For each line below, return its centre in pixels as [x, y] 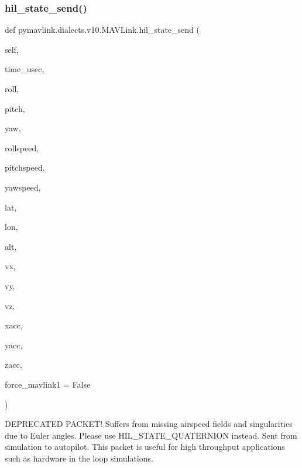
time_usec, [25, 69]
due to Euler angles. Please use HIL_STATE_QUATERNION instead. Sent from [151, 435]
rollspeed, [22, 147]
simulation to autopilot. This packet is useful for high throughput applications [145, 447]
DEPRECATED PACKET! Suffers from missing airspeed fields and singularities [149, 424]
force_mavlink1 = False [48, 384]
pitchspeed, [25, 167]
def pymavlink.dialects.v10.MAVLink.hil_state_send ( [102, 30]
